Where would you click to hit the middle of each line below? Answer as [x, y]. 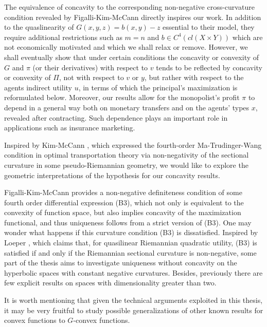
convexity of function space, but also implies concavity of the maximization [123, 212]
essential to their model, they [209, 27]
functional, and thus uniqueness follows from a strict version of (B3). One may [128, 222]
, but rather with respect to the [194, 77]
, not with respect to [91, 77]
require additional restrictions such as [63, 37]
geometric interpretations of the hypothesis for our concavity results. [112, 175]
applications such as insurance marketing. [70, 128]
